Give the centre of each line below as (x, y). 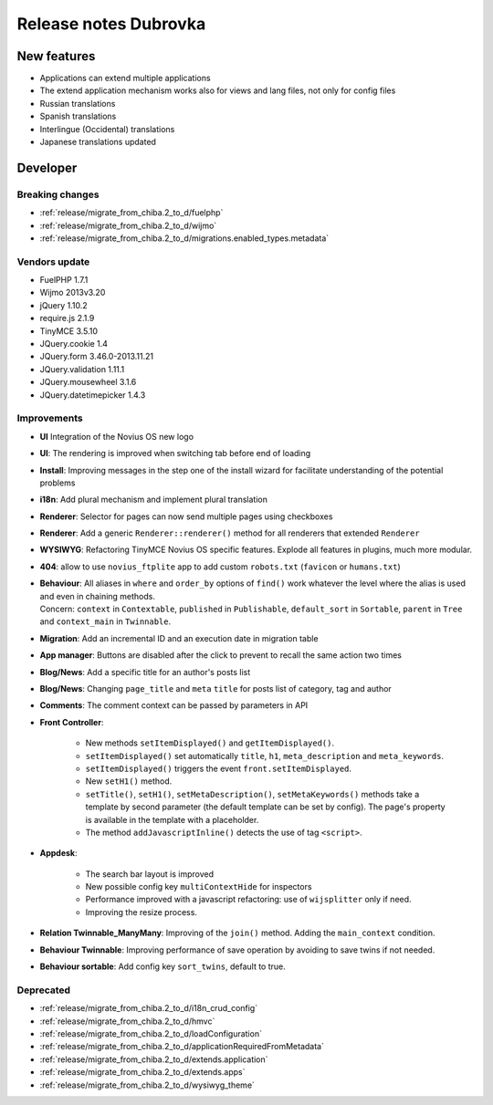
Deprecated (44, 990)
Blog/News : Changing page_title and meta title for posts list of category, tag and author (215, 688)
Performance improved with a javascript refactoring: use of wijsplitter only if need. (248, 900)
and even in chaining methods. (97, 596)
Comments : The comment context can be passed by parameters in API (174, 705)
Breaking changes (58, 194)
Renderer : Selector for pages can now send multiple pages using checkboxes (186, 516)
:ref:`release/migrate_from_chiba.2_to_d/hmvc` (127, 1021)
